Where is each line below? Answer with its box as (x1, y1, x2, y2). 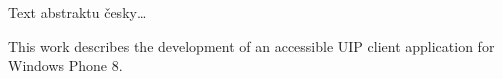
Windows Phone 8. (8, 55, 123, 76)
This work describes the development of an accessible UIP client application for (8, 35, 495, 56)
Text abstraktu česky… (8, 2, 147, 22)
